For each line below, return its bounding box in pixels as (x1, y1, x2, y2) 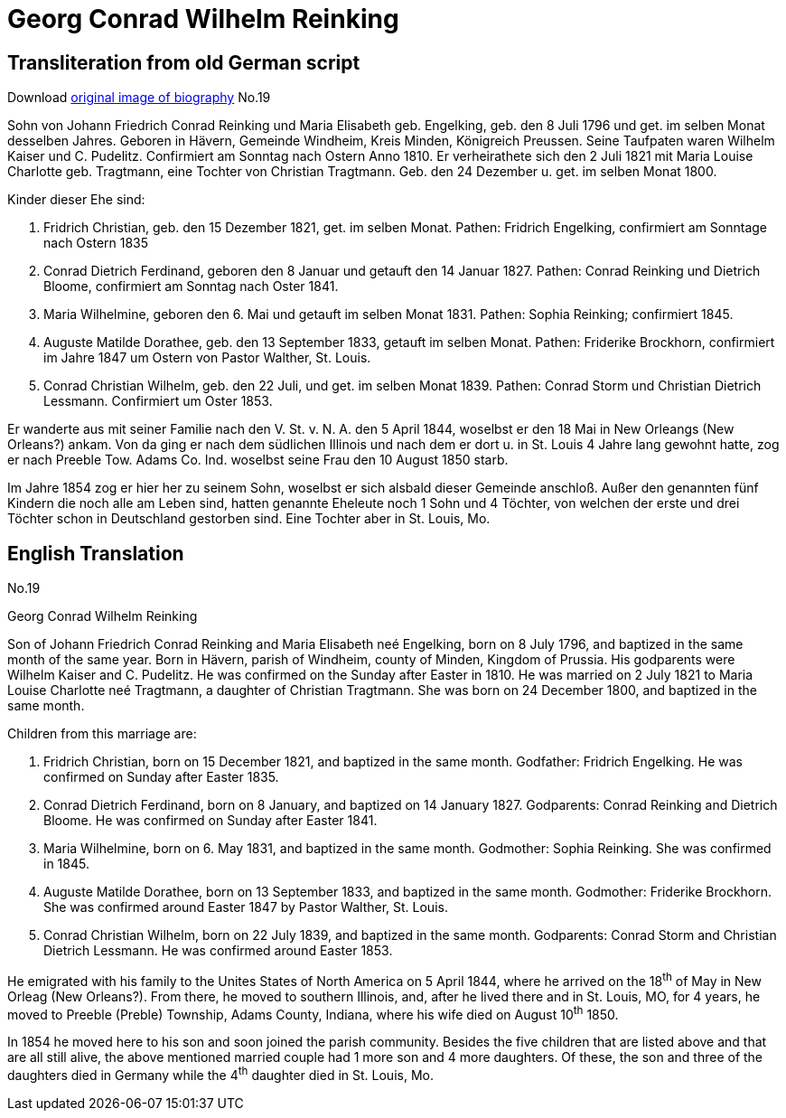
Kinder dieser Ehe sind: (7, 192, 145, 208)
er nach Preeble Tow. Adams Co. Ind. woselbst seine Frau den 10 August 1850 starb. (7, 452, 509, 468)
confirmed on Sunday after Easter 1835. (43, 769, 279, 785)
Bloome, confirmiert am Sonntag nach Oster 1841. (43, 278, 339, 295)
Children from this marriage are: (7, 726, 197, 742)
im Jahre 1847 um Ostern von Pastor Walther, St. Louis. (43, 350, 371, 366)
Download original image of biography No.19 (7, 89, 271, 106)
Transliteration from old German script (7, 51, 360, 74)
